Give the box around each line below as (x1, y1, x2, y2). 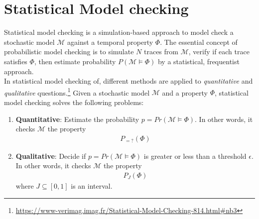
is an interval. (71, 180, 113, 191)
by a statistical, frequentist (157, 56, 240, 66)
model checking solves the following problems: (4, 97, 144, 107)
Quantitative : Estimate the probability (15, 113, 139, 124)
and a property (162, 87, 208, 98)
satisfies (4, 56, 27, 66)
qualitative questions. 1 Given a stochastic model (4, 86, 150, 98)
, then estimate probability (34, 56, 116, 66)
